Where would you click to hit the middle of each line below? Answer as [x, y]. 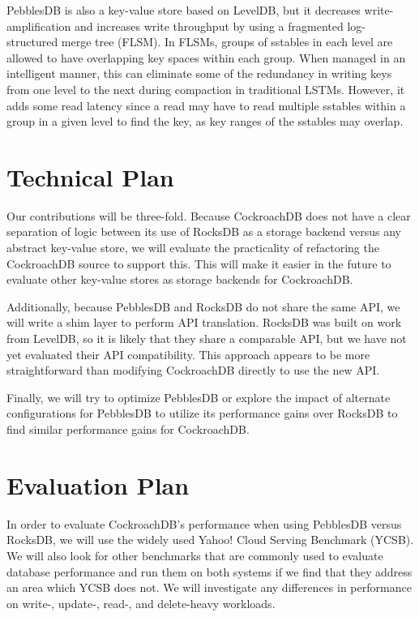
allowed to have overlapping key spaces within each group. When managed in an [206, 57]
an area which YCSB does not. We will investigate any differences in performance [209, 587]
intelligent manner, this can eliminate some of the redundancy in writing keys [199, 73]
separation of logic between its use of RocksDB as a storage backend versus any [204, 231]
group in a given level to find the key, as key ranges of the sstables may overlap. [205, 121]
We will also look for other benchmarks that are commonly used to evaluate [195, 555]
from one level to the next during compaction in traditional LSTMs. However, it [206, 89]
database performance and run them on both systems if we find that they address [209, 571]
